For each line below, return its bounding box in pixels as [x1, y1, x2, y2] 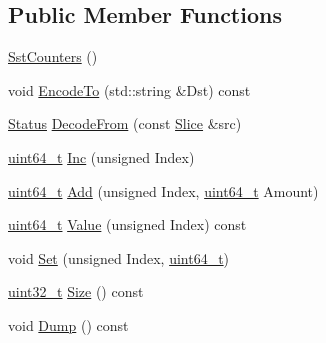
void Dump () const [8, 314, 129, 335]
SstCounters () [8, 46, 98, 67]
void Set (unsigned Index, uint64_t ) [8, 247, 230, 268]
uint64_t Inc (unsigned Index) [8, 146, 195, 167]
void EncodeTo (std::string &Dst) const [8, 79, 251, 100]
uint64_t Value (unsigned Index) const [8, 214, 247, 235]
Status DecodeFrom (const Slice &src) [8, 113, 242, 134]
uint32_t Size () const [8, 281, 144, 302]
